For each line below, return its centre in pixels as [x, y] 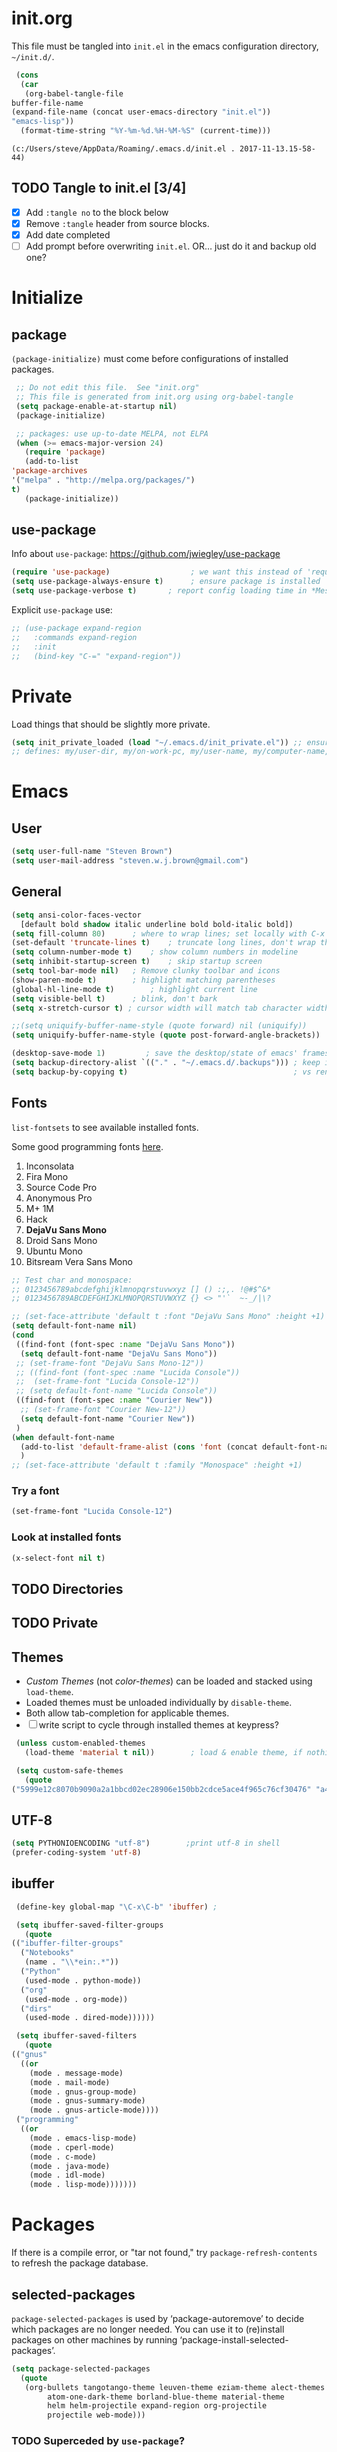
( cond [22, 1335]
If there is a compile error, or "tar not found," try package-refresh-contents [164, 2253]
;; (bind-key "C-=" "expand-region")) [97, 656]
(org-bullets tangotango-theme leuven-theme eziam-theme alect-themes [175, 2387]
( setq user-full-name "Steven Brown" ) [92, 852]
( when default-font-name [63, 1437]
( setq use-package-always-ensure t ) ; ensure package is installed [166, 582]
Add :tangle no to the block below [97, 212]
